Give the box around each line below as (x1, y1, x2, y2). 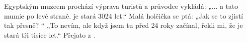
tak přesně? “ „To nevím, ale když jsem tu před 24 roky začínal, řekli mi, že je (4, 20, 243, 30)
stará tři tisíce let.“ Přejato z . (4, 29, 95, 40)
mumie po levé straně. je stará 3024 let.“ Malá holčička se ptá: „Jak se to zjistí (4, 10, 243, 21)
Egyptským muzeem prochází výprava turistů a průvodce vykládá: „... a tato (4, 1, 238, 11)
